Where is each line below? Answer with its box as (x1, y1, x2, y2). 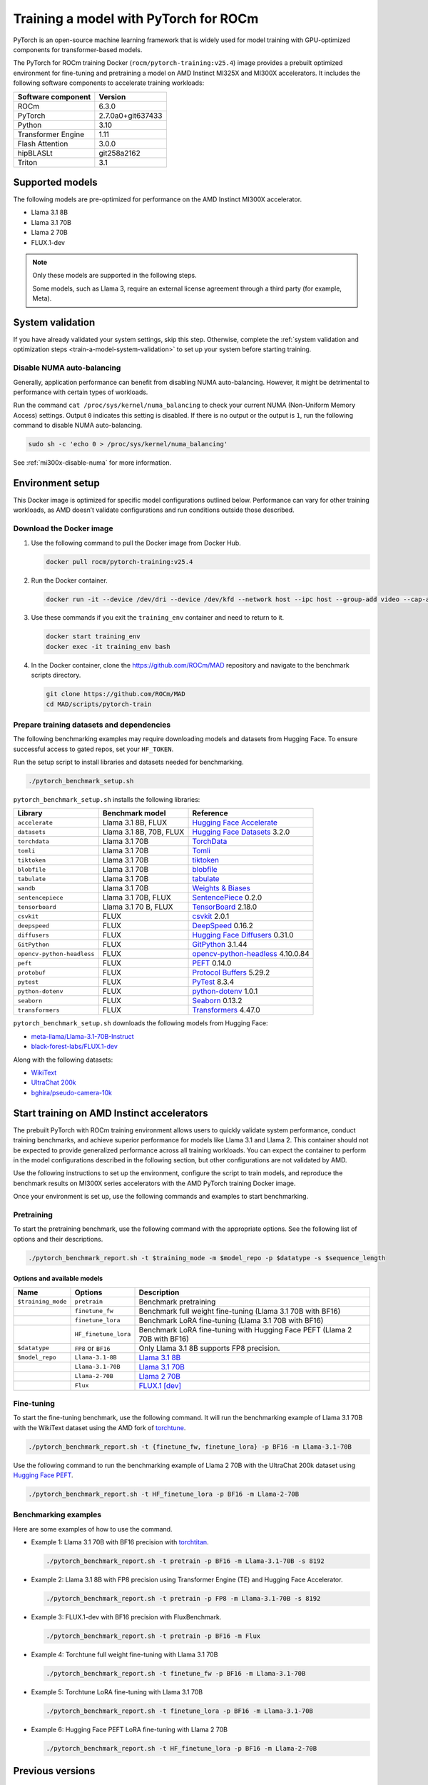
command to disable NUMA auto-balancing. (13, 421, 143, 430)
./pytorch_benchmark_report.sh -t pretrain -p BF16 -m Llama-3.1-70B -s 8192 (46, 1557, 325, 1565)
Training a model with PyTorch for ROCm (13, 11, 259, 26)
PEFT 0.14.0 (192, 958, 232, 968)
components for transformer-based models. (13, 45, 143, 54)
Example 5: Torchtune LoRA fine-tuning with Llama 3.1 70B (31, 1688, 203, 1696)
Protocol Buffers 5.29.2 (192, 967, 270, 977)
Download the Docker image (13, 523, 113, 533)
